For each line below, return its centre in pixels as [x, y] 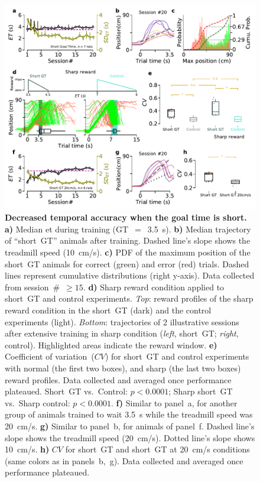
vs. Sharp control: [38, 402]
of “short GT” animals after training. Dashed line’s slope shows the [128, 240]
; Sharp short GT [201, 391]
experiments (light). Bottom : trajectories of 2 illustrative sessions [122, 321]
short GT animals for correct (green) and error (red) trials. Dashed [127, 263]
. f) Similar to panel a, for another [174, 402]
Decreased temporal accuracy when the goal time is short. [126, 217]
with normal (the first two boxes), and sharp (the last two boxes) [123, 368]
